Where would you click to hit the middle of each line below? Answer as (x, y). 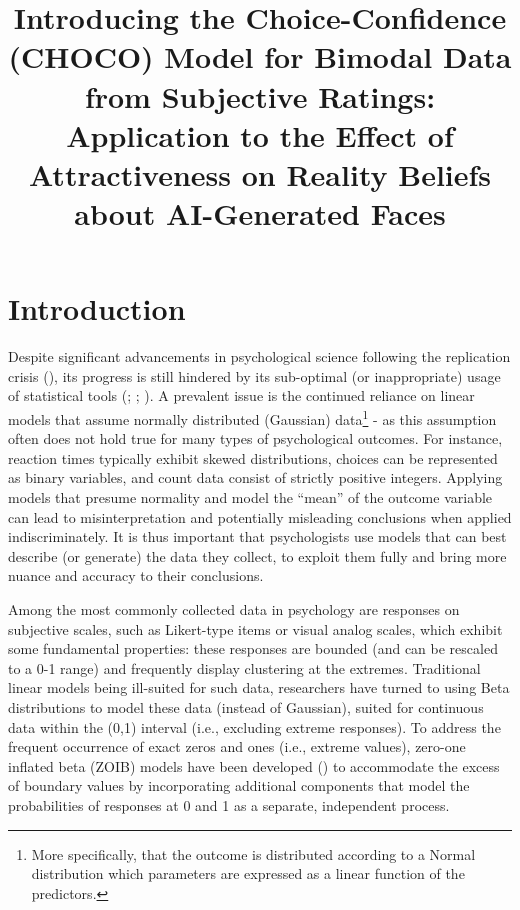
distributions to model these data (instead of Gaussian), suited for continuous (246, 707)
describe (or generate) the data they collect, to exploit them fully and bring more (257, 555)
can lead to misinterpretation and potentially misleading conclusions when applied (260, 516)
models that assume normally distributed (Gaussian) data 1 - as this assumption (252, 417)
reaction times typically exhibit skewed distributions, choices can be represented (253, 457)
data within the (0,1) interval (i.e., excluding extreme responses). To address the (254, 726)
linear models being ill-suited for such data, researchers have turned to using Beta (259, 687)
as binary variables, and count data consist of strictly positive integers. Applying (255, 477)
